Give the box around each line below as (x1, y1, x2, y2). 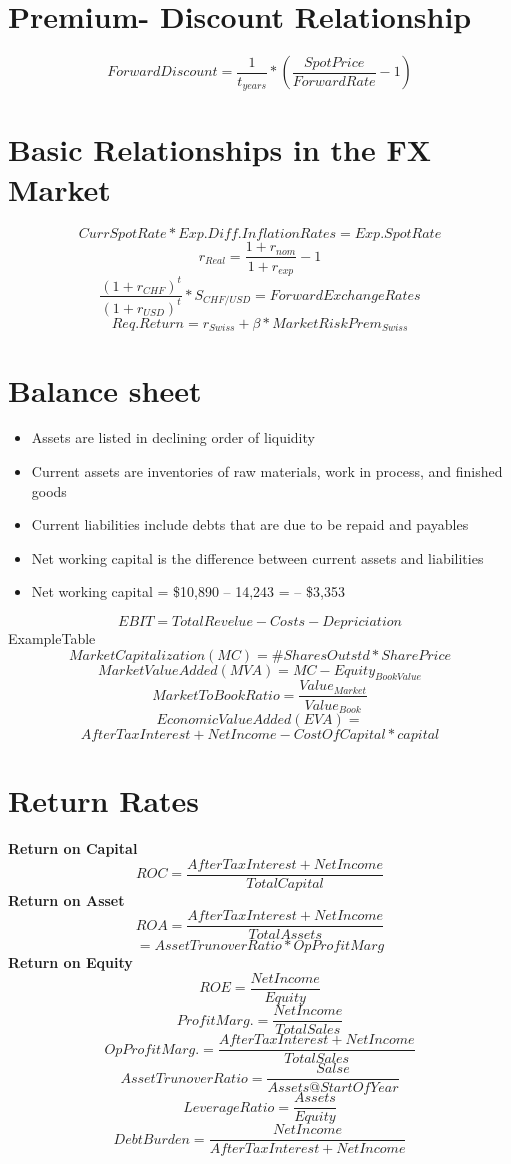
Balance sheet (8, 369, 202, 410)
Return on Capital (8, 838, 138, 859)
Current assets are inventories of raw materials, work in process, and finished (31, 461, 503, 482)
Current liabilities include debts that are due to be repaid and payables (31, 514, 469, 535)
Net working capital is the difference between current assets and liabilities (31, 547, 484, 568)
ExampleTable (8, 628, 96, 649)
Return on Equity (8, 952, 133, 973)
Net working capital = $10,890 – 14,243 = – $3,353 (31, 581, 345, 602)
